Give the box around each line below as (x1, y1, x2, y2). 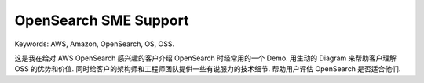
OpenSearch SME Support (14, 12, 189, 29)
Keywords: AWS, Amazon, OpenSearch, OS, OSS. (14, 39, 175, 49)
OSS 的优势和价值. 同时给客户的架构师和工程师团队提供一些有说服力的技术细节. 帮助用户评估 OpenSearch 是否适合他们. (14, 64, 401, 74)
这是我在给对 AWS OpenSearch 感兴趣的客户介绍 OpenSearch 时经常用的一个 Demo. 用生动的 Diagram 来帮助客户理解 (14, 53, 397, 63)
